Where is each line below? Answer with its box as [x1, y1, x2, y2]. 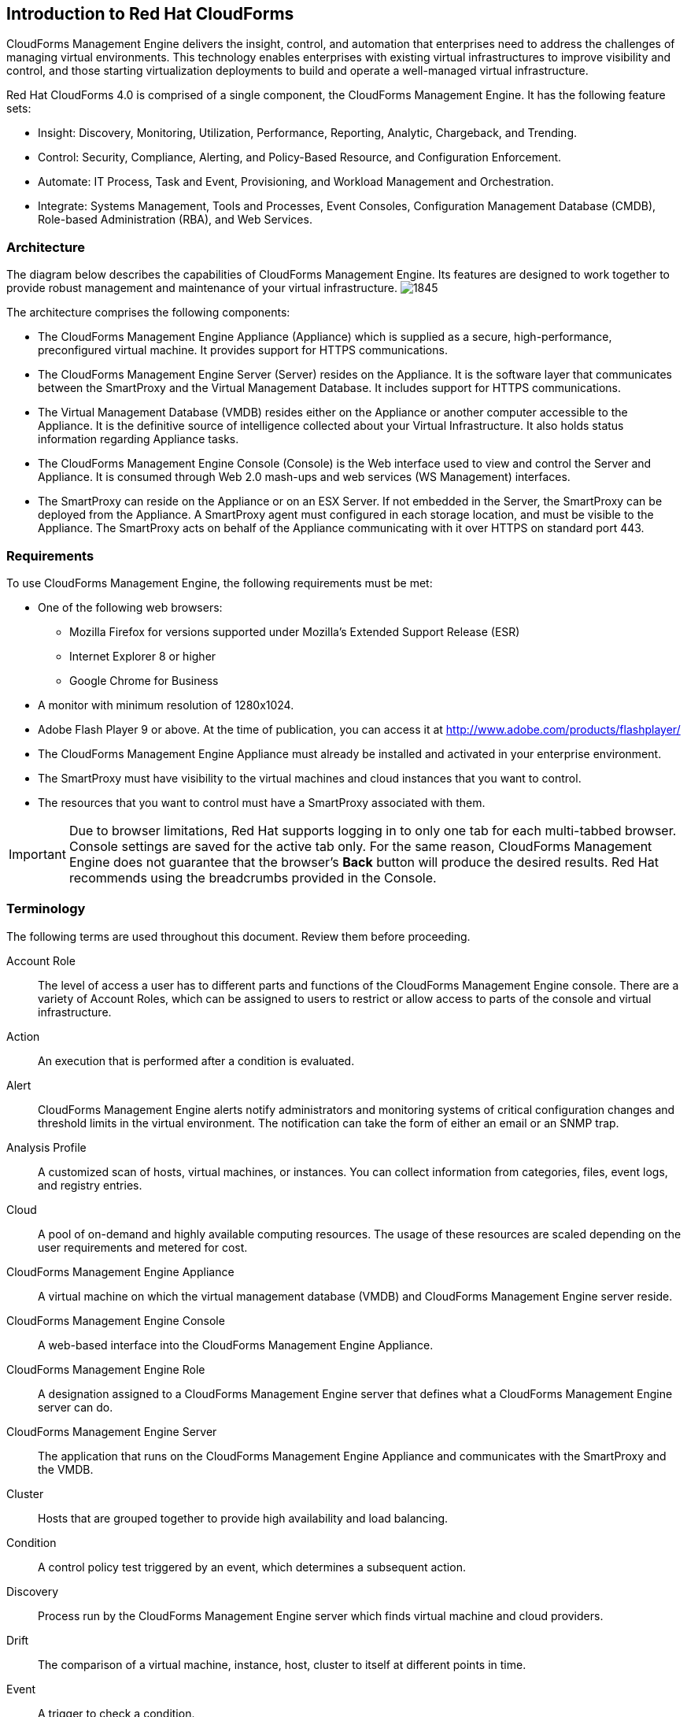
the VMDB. [38, 1462, 94, 1476]
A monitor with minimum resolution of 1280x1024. [38, 698, 294, 712]
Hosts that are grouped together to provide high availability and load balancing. [38, 1511, 449, 1525]
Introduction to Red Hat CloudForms [6, 4, 294, 24]
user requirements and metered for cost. [38, 1240, 248, 1254]
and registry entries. [38, 1178, 142, 1192]
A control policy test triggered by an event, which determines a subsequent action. [38, 1560, 466, 1574]
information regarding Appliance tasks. [38, 432, 239, 446]
